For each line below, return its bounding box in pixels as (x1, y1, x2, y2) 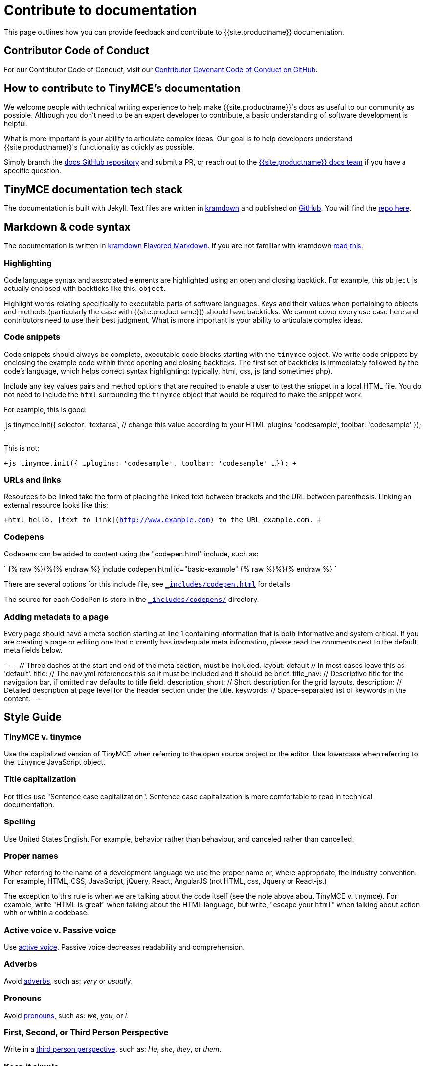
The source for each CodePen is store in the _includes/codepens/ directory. (4, 595, 259, 604)
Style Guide (4, 711, 62, 724)
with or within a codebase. (4, 909, 89, 917)
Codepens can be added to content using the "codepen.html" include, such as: (4, 550, 259, 558)
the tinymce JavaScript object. (4, 758, 106, 767)
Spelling (4, 817, 36, 827)
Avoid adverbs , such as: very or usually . (4, 977, 133, 985)
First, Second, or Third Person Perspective (4, 1027, 169, 1037)
